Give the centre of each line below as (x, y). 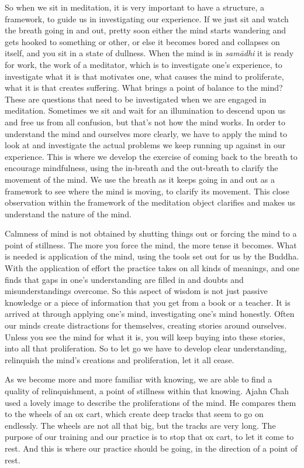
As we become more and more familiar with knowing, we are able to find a (139, 379)
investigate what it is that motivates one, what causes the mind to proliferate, (144, 76)
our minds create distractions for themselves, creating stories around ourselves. (146, 325)
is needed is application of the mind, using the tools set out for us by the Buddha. (152, 256)
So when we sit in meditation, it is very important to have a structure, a (135, 7)
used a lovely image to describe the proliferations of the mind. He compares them (151, 402)
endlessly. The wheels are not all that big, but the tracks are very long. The (140, 425)
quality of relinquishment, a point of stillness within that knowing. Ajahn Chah (147, 391)
